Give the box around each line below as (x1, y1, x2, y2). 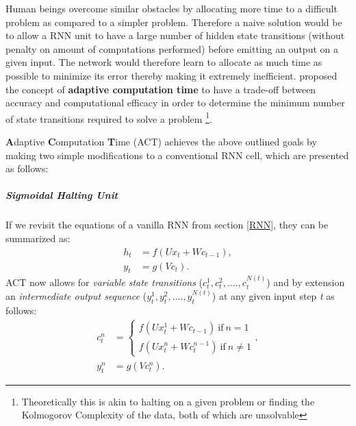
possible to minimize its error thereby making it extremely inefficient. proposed (5, 68, 338, 82)
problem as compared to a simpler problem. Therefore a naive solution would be (5, 14, 342, 29)
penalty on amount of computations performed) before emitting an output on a (5, 41, 338, 56)
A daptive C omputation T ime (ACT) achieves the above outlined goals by (5, 134, 317, 148)
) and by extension (266, 275, 345, 289)
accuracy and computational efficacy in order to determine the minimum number (5, 95, 345, 110)
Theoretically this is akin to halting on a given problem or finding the (21, 394, 315, 408)
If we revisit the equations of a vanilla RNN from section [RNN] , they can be (5, 217, 329, 232)
